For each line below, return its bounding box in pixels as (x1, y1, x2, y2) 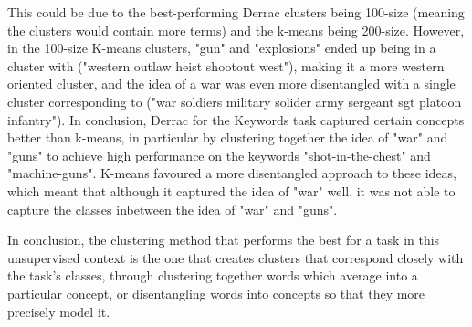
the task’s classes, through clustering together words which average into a (7, 266, 418, 285)
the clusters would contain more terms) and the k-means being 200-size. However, (7, 20, 465, 39)
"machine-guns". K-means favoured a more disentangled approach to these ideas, (7, 163, 456, 183)
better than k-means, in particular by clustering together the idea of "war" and (7, 128, 448, 147)
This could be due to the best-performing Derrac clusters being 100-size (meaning (7, 3, 465, 21)
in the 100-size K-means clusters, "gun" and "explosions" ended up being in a (7, 38, 436, 58)
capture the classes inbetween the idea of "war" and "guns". (7, 199, 338, 218)
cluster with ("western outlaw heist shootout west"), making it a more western (7, 56, 445, 75)
